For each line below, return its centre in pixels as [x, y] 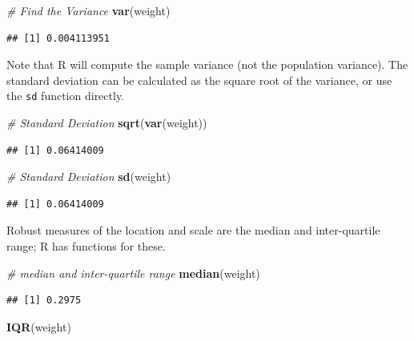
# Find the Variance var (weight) [88, 10]
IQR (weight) [39, 326]
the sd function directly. [66, 96]
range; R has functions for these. [86, 246]
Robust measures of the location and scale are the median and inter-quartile [193, 230]
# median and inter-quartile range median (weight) [133, 273]
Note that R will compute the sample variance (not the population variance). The [207, 64]
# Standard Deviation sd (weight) [89, 177]
